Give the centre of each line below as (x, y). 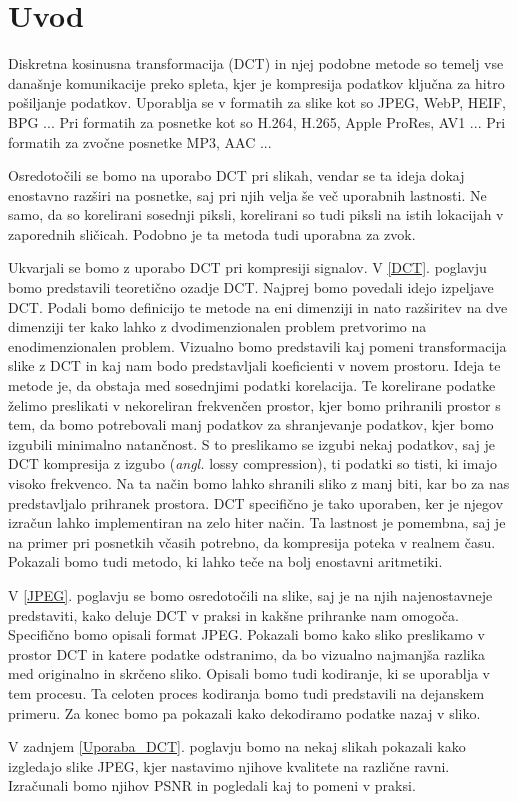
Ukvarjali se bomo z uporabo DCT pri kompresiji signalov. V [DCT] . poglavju (247, 267)
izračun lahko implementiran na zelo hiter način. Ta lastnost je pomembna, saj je (257, 522)
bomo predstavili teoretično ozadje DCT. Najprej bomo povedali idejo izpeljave (251, 287)
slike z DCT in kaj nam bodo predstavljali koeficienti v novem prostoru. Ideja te (254, 365)
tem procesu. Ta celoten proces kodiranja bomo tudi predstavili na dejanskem (246, 692)
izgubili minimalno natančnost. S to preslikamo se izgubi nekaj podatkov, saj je (251, 443)
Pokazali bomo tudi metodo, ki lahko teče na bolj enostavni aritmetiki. (225, 561)
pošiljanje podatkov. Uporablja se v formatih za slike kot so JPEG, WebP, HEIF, (257, 102)
